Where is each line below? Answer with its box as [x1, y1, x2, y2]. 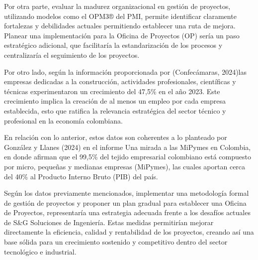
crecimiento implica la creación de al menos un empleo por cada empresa [4, 96, 226, 106]
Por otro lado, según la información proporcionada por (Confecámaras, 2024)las [4, 66, 247, 77]
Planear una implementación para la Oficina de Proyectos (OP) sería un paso [4, 30, 240, 40]
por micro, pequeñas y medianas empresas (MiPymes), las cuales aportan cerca [4, 161, 246, 171]
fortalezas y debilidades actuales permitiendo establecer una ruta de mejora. [4, 20, 236, 31]
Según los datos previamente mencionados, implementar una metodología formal [4, 188, 249, 198]
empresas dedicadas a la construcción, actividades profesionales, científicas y [4, 76, 236, 87]
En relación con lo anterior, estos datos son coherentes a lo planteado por [4, 132, 227, 142]
